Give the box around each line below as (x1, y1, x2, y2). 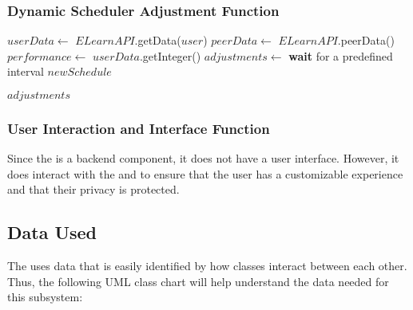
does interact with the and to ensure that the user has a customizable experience (7, 165, 403, 182)
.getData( (134, 32, 181, 49)
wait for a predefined (288, 47, 393, 64)
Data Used (7, 220, 97, 245)
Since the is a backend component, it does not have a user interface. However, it (7, 150, 399, 167)
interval (7, 63, 44, 80)
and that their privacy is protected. (7, 181, 180, 198)
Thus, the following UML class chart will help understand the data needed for (7, 273, 389, 289)
